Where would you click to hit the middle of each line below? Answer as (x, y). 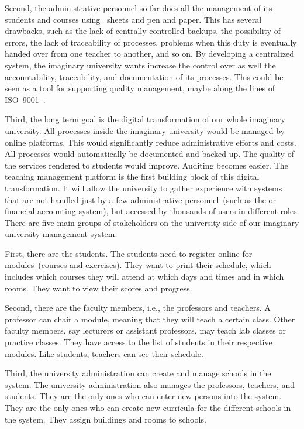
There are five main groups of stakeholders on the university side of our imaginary (152, 222)
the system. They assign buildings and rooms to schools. (106, 419)
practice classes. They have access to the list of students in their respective (139, 342)
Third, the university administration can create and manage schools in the (138, 373)
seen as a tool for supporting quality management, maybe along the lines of (140, 88)
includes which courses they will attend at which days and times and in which (144, 277)
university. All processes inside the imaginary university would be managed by (145, 130)
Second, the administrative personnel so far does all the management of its (139, 8)
